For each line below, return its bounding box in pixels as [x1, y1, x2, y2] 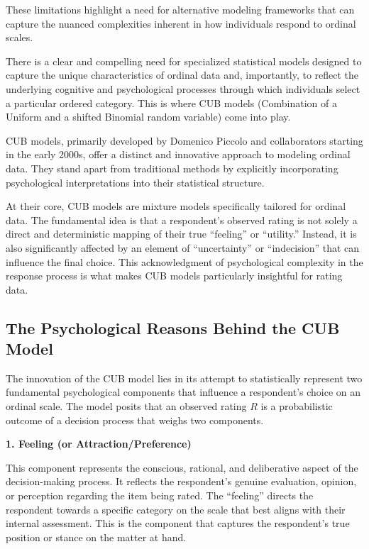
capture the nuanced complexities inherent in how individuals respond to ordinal [6, 16, 356, 30]
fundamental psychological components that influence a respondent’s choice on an [6, 384, 361, 399]
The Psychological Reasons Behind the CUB [6, 316, 340, 338]
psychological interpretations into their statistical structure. [6, 174, 265, 189]
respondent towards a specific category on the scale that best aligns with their [6, 501, 346, 516]
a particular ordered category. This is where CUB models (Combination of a [6, 95, 337, 110]
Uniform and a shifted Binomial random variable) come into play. [6, 109, 291, 124]
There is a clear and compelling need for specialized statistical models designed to [6, 53, 362, 68]
